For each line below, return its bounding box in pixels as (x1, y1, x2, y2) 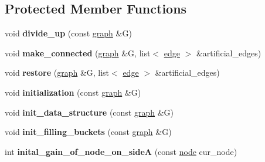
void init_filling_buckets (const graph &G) (5, 126, 172, 138)
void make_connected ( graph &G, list (5, 46, 151, 59)
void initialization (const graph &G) (5, 86, 141, 98)
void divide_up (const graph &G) (5, 27, 132, 39)
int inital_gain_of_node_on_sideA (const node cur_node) (5, 145, 237, 157)
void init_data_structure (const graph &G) (5, 106, 174, 118)
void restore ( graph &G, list (5, 66, 110, 79)
